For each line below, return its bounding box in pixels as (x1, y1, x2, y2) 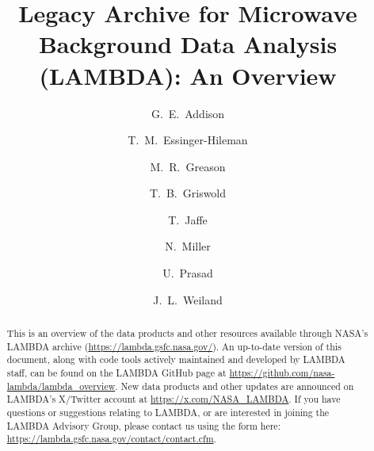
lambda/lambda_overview (6, 379, 116, 392)
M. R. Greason (150, 158, 226, 174)
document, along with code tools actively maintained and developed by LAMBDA (6, 353, 345, 366)
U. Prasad (162, 265, 213, 281)
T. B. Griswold (149, 185, 227, 201)
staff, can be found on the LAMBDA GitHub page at (6, 366, 227, 380)
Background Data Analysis (38, 28, 338, 60)
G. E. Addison (151, 105, 225, 121)
